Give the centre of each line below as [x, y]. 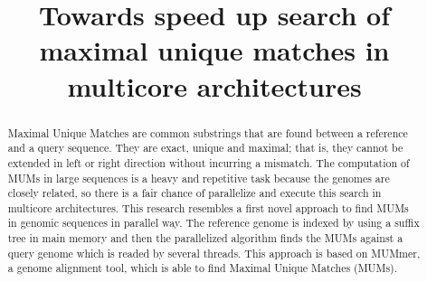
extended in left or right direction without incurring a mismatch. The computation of [209, 162]
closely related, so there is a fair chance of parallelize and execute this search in [195, 193]
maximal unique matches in [214, 50]
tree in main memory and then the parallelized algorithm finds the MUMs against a [205, 238]
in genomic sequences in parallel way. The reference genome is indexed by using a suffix [213, 223]
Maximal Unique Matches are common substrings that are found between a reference [208, 132]
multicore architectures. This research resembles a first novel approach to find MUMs [208, 207]
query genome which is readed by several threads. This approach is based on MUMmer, [214, 253]
